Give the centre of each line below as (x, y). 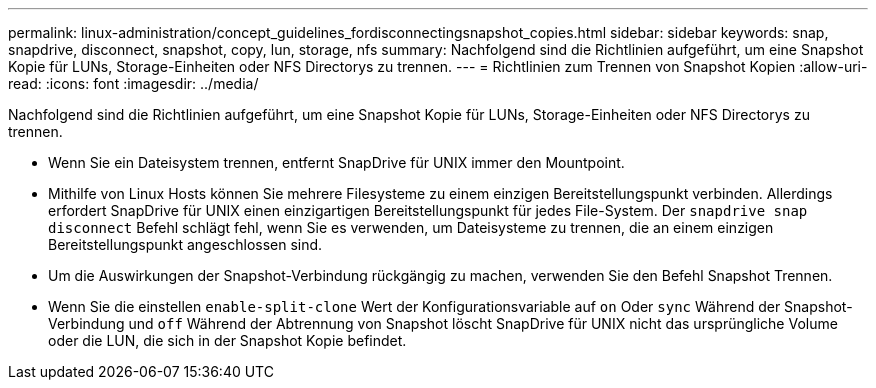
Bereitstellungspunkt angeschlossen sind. (185, 244)
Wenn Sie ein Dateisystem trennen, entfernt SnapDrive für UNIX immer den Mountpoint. (336, 162)
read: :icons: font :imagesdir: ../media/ (133, 83)
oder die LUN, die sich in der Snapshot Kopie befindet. (227, 340)
